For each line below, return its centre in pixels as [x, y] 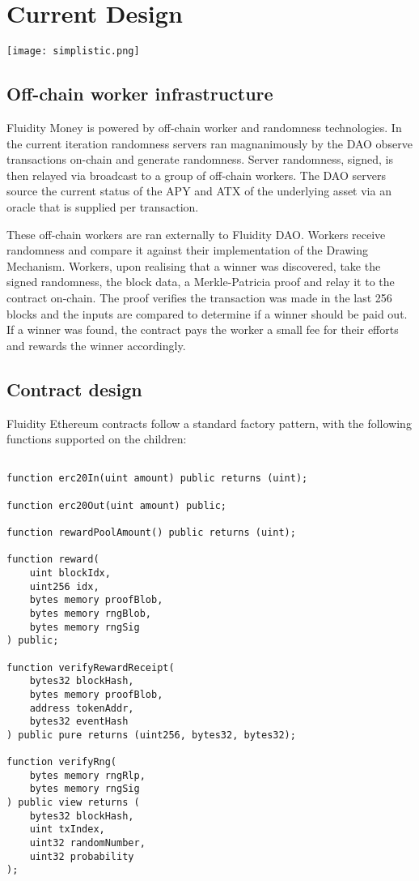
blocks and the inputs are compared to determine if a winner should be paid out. [207, 313]
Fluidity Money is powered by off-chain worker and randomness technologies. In [204, 127]
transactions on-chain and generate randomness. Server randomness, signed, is [200, 159]
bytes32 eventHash [79, 722]
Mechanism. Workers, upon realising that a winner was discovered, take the [194, 265]
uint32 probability [82, 856]
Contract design [74, 389]
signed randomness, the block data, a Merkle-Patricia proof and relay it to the [201, 282]
